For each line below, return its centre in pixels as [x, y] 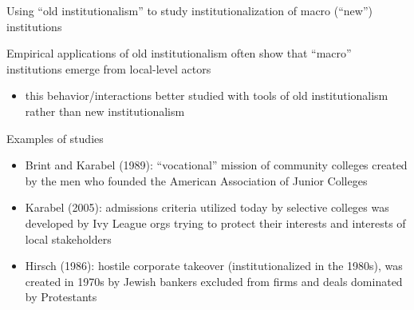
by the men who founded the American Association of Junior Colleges [196, 180]
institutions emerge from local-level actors [109, 68]
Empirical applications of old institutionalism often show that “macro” [179, 53]
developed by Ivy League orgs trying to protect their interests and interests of [215, 223]
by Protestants [61, 297]
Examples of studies [55, 138]
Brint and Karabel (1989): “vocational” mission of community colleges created [216, 165]
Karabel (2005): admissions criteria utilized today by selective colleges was [207, 207]
